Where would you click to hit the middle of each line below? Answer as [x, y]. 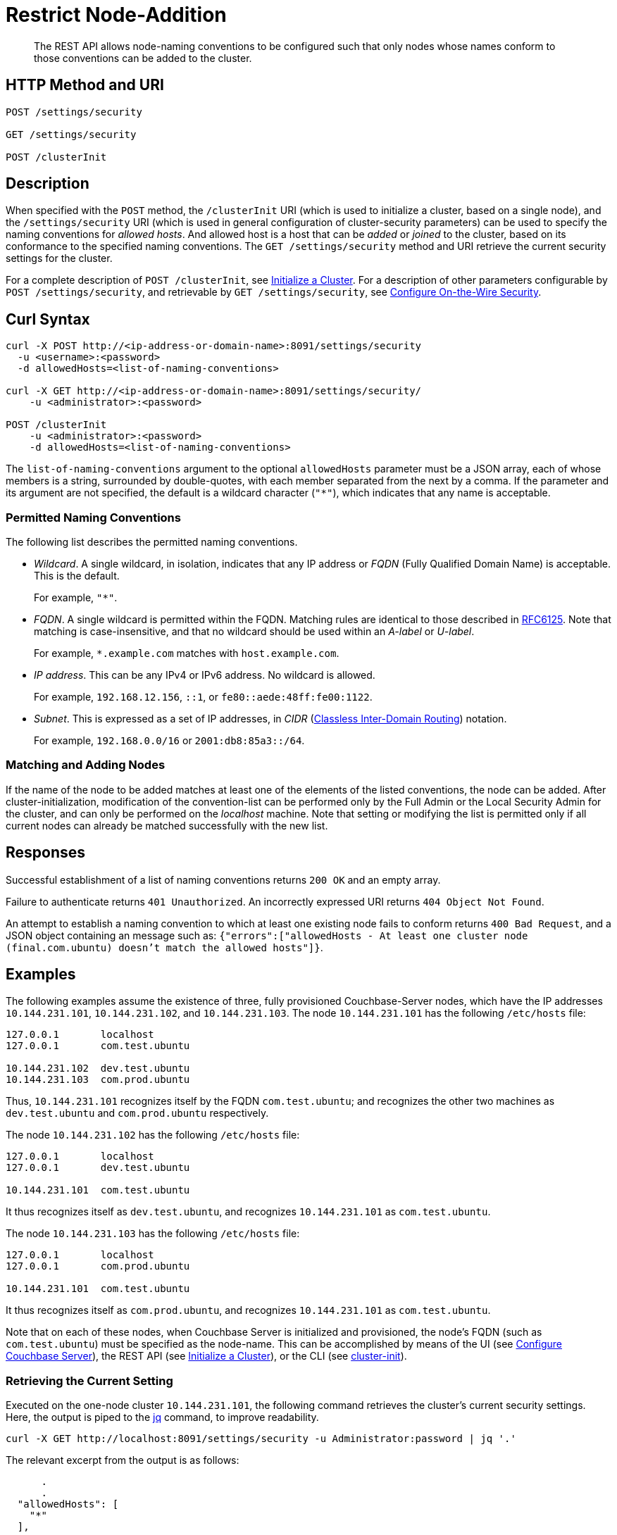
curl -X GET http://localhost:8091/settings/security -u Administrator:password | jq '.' [261, 1439]
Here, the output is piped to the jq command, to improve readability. [162, 1417]
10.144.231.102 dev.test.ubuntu [98, 1069]
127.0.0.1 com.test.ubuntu [98, 1046]
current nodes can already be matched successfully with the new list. [167, 825]
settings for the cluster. [59, 258]
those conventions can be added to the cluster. [143, 58]
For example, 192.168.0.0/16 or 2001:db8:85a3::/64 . [169, 741]
